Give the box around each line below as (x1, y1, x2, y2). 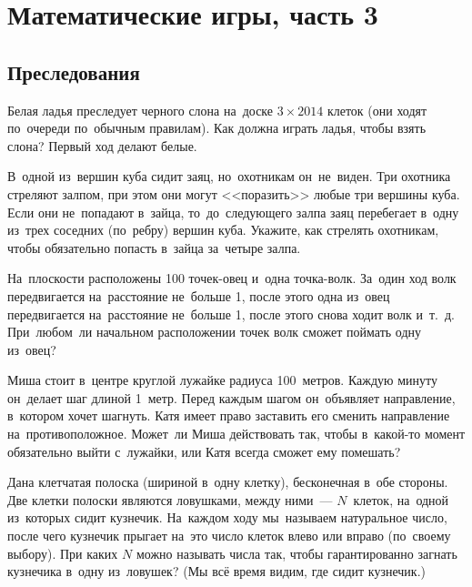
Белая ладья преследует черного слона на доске (7, 100, 274, 119)
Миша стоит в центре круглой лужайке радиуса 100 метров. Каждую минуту (7, 370, 437, 390)
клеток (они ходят (326, 100, 427, 119)
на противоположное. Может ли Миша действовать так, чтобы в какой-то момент (7, 424, 466, 443)
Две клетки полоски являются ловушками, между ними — (7, 490, 333, 509)
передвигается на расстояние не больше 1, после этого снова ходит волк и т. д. (7, 304, 455, 323)
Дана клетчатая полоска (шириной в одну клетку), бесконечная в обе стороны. (7, 472, 448, 491)
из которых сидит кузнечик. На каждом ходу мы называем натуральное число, (7, 508, 447, 527)
